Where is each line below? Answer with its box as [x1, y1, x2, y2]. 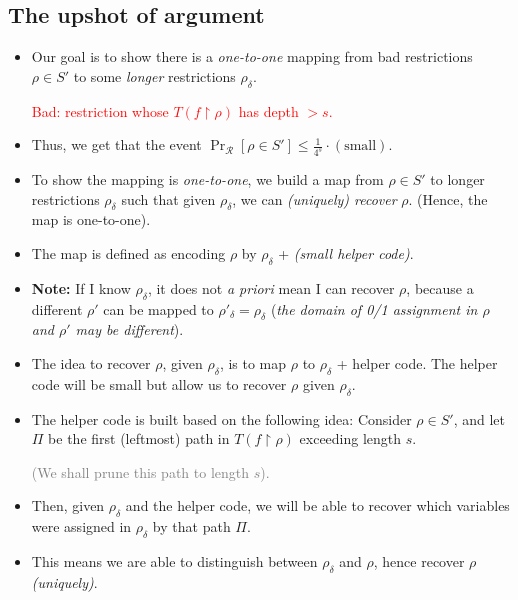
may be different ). [75, 319, 184, 340]
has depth [238, 100, 299, 121]
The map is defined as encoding [31, 243, 226, 264]
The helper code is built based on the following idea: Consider [31, 408, 412, 429]
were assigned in [31, 516, 132, 537]
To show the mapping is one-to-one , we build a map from [31, 169, 384, 190]
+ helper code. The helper [336, 353, 498, 374]
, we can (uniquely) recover [232, 188, 397, 209]
